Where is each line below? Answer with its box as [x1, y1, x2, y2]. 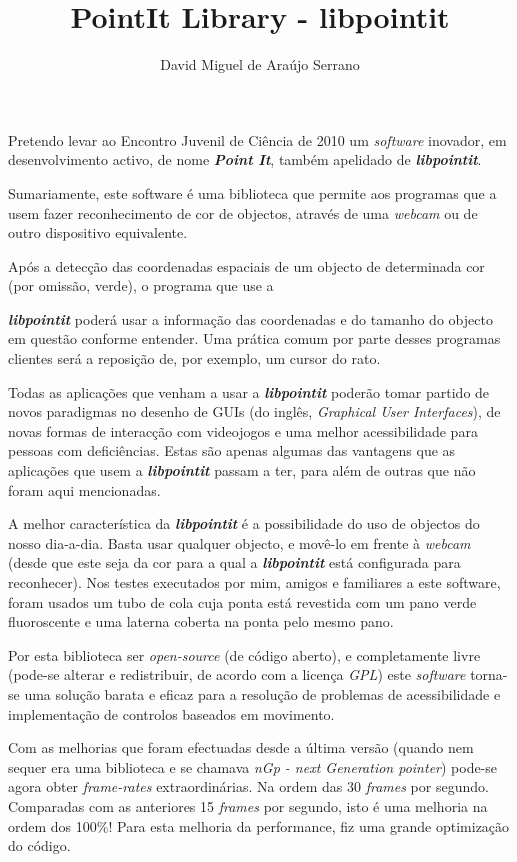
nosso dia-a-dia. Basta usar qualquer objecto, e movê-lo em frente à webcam [8, 532, 471, 553]
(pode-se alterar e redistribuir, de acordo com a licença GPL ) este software [8, 664, 466, 685]
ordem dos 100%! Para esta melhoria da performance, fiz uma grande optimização [8, 815, 510, 836]
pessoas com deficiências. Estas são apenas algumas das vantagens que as [8, 440, 456, 461]
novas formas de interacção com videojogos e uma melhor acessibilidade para [8, 420, 478, 441]
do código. [8, 835, 71, 856]
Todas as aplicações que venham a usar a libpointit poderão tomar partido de [8, 381, 490, 402]
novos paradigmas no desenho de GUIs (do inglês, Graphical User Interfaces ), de [8, 401, 501, 422]
